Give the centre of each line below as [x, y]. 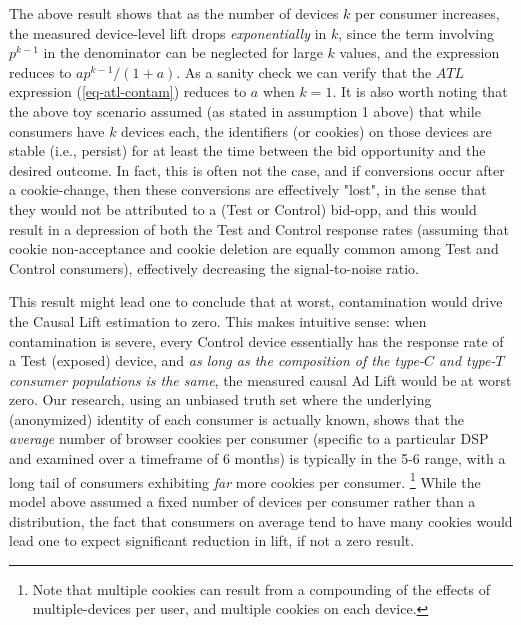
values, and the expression [419, 52]
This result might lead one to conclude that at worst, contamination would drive [256, 301]
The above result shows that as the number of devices [174, 13]
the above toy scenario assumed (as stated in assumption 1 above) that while [245, 110]
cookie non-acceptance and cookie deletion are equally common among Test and [254, 248]
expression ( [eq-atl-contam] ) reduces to [128, 91]
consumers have [57, 130]
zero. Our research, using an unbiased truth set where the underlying [220, 399]
